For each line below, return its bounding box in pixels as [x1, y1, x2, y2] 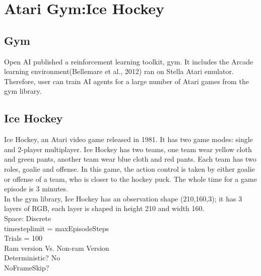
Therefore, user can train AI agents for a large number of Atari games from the [4, 76, 249, 86]
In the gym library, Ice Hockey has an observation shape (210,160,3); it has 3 [4, 193, 242, 203]
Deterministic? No [4, 252, 60, 263]
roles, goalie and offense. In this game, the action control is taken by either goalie [4, 163, 255, 174]
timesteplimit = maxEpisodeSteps [4, 223, 109, 233]
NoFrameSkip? [4, 262, 49, 272]
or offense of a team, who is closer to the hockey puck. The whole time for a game [4, 173, 257, 184]
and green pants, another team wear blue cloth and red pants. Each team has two [4, 154, 256, 164]
